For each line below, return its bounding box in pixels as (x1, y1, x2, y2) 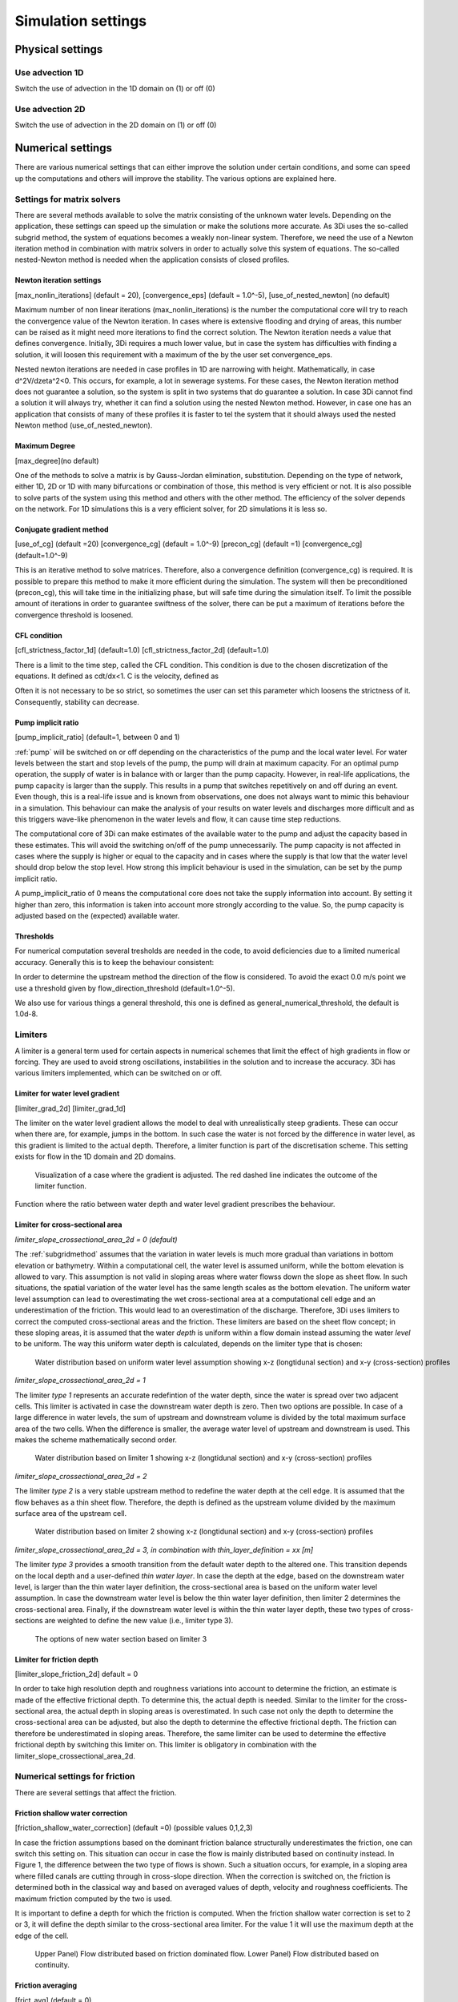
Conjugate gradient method (14, 525, 109, 534)
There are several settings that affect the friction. (14, 1787, 177, 1797)
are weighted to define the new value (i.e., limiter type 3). (44, 1616, 234, 1626)
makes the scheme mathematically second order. (14, 1435, 178, 1445)
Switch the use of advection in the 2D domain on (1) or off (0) (14, 120, 217, 130)
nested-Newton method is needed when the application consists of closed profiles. (14, 255, 290, 264)
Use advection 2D (14, 104, 86, 115)
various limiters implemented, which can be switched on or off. (14, 1068, 223, 1078)
